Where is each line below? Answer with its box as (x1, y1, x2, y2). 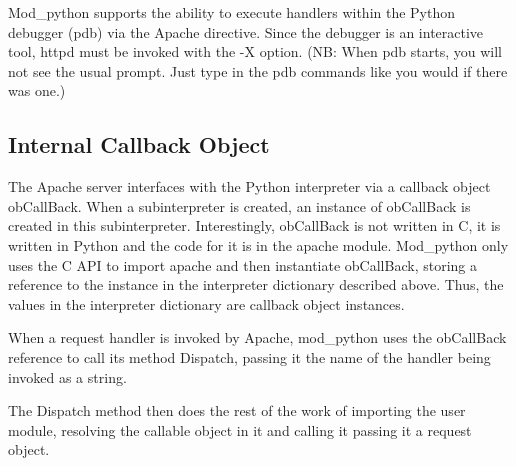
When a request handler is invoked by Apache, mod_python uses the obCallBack (8, 327, 507, 348)
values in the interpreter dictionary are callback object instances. (8, 293, 405, 314)
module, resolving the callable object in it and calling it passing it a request (8, 419, 472, 440)
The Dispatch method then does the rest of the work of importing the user (8, 400, 466, 421)
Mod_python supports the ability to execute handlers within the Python (8, 2, 456, 22)
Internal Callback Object (8, 129, 270, 160)
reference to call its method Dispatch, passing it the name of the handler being (8, 346, 491, 367)
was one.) (8, 80, 66, 101)
